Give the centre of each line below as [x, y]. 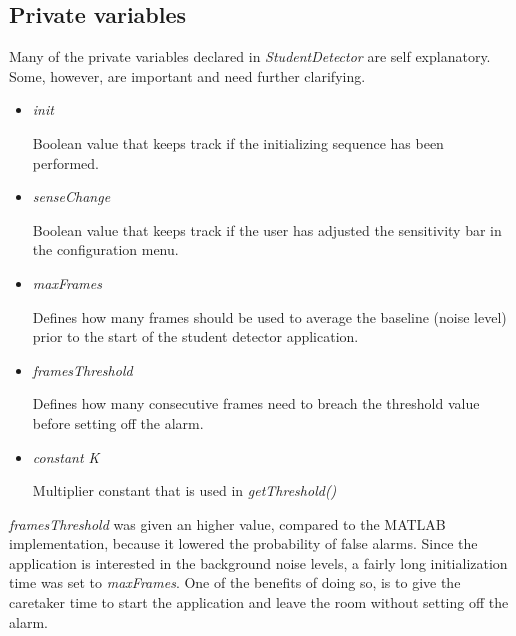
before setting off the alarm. [118, 422]
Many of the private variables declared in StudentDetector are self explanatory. [250, 56]
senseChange [71, 196]
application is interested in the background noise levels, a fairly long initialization [258, 562]
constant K [66, 456]
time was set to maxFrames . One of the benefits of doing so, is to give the [235, 582]
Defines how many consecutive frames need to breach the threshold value [256, 403]
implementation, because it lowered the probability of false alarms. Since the [243, 543]
